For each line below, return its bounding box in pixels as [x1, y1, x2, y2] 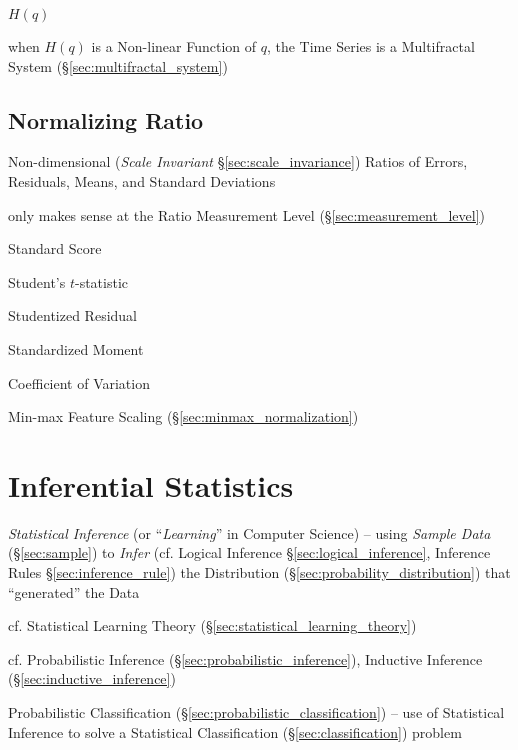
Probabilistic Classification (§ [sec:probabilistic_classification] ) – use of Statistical [8, 702, 505, 723]
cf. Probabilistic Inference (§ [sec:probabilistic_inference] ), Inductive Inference [8, 648, 483, 669]
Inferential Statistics [8, 464, 294, 505]
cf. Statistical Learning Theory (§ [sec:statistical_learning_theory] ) [8, 615, 417, 636]
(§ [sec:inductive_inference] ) [8, 668, 176, 689]
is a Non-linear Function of [91, 36, 257, 56]
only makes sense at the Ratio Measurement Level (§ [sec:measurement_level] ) [8, 204, 485, 225]
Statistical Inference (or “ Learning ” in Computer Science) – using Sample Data [8, 522, 491, 543]
